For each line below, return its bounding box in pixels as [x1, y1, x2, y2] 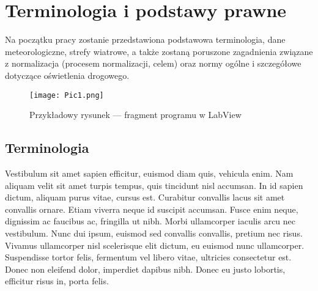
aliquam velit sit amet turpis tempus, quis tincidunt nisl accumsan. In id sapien [5, 179, 303, 191]
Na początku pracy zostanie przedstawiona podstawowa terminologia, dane [5, 33, 286, 46]
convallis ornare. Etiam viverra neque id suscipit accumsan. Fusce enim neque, [5, 202, 298, 215]
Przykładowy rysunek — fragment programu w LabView [29, 108, 242, 121]
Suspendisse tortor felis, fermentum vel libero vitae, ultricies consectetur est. [5, 251, 292, 263]
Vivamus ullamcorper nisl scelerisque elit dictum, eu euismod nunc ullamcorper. [5, 238, 305, 251]
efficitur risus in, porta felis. [5, 274, 109, 287]
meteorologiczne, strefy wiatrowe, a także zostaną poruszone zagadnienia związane [5, 45, 313, 57]
